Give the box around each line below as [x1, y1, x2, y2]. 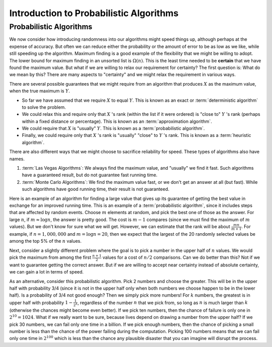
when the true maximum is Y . [9, 88, 71, 94]
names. [9, 156, 25, 162]
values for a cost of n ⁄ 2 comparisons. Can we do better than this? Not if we [102, 254, 260, 260]
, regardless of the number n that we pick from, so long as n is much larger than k [77, 300, 248, 306]
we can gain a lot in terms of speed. [9, 269, 84, 275]
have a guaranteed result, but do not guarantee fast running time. [22, 172, 158, 178]
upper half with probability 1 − [9, 300, 73, 306]
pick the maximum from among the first [9, 254, 92, 260]
